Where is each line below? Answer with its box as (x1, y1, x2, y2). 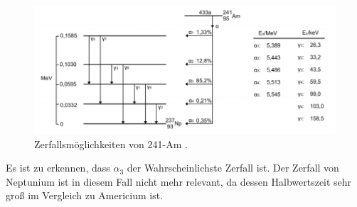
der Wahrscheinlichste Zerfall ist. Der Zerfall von (127, 160, 339, 175)
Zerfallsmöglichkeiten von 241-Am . (34, 136, 188, 151)
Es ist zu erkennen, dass (6, 160, 110, 175)
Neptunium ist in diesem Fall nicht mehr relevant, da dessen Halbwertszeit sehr (6, 174, 352, 189)
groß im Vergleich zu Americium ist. (6, 188, 164, 203)
